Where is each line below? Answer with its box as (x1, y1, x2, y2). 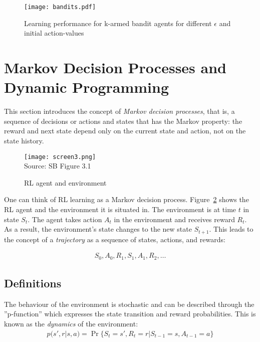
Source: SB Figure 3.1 (24, 160, 91, 171)
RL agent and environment (24, 177, 107, 188)
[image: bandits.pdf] (24, 4, 96, 11)
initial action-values (24, 28, 84, 38)
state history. (4, 135, 44, 145)
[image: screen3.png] (24, 153, 96, 160)
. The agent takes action (28, 214, 102, 224)
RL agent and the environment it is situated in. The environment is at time (4, 204, 236, 214)
